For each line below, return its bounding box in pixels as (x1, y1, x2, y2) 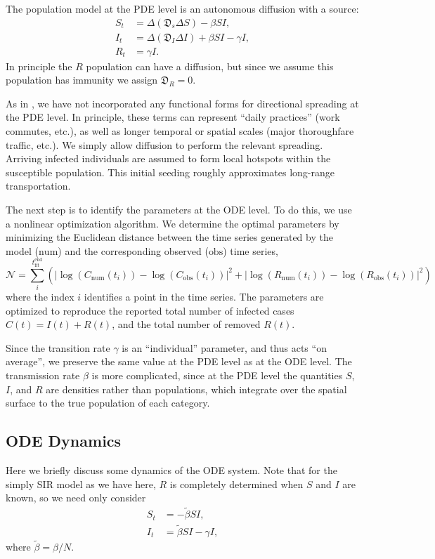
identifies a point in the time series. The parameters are (84, 289, 324, 304)
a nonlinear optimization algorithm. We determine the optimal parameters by (6, 216, 339, 230)
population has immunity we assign (6, 72, 158, 87)
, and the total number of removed (112, 317, 261, 331)
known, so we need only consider (6, 490, 146, 505)
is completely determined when (169, 476, 304, 491)
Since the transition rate (6, 340, 110, 355)
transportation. (6, 178, 71, 193)
